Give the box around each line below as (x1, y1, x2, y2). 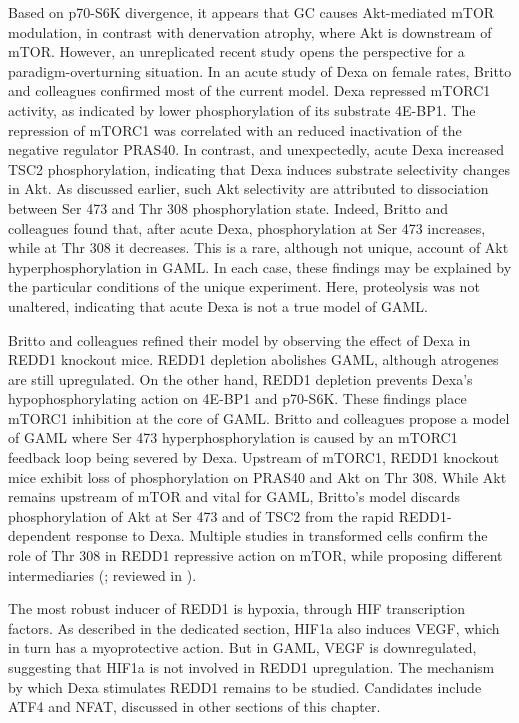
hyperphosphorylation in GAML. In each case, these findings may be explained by (8, 256, 512, 277)
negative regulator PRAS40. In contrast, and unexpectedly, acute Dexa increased (8, 139, 504, 160)
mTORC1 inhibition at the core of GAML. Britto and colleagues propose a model (8, 407, 510, 428)
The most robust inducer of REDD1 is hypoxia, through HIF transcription (8, 598, 465, 619)
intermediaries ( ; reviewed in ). (8, 564, 197, 585)
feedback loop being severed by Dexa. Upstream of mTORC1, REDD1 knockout (8, 447, 499, 468)
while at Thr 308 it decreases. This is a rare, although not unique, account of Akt (8, 237, 509, 258)
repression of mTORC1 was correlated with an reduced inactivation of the (8, 119, 462, 140)
